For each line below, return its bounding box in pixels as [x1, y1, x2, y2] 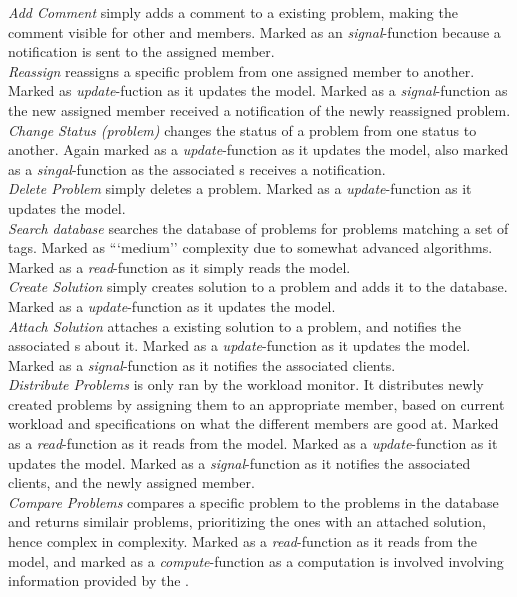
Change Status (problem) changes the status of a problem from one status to [8, 119, 477, 140]
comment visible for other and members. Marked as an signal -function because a [8, 21, 501, 42]
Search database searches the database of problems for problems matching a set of [8, 217, 509, 238]
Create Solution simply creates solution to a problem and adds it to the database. [8, 276, 508, 297]
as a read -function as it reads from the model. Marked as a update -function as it [8, 433, 498, 454]
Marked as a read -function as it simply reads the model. [8, 256, 351, 277]
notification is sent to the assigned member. [8, 41, 275, 62]
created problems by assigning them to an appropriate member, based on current [8, 393, 505, 414]
